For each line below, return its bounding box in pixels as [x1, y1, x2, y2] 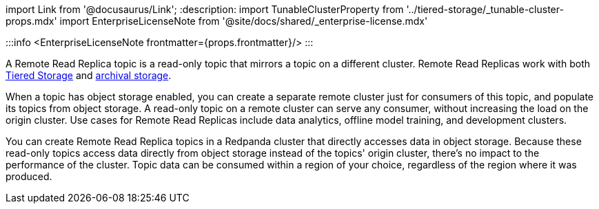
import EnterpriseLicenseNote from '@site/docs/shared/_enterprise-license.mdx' [59, 15, 428, 27]
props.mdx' [6, 15, 57, 27]
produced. [6, 170, 52, 182]
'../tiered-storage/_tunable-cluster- [406, 3, 564, 15]
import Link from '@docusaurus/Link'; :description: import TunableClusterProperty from [6, 3, 404, 15]
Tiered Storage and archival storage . [6, 69, 172, 81]
